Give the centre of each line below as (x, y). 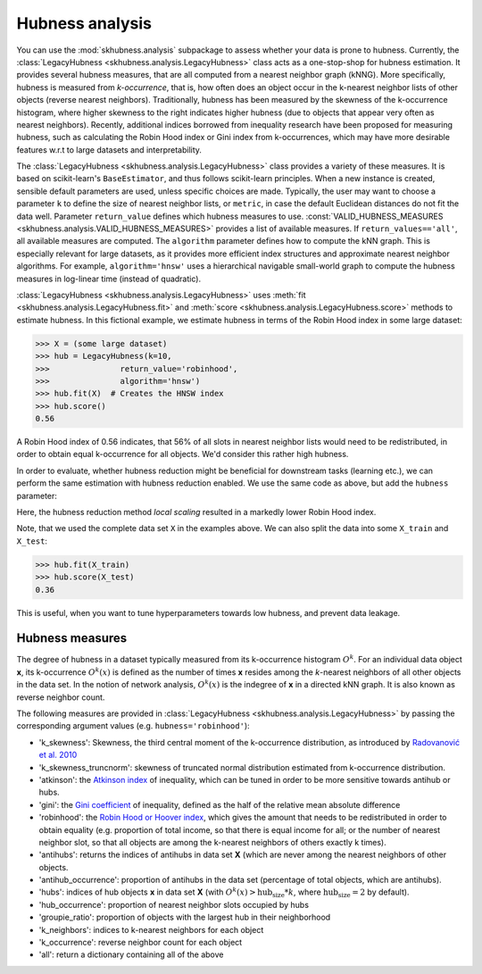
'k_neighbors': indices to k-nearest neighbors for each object (151, 929)
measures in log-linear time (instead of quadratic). (108, 279)
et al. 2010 (58, 755)
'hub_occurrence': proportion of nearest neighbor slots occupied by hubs (174, 904)
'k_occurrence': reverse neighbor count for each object (141, 943)
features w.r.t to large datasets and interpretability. (109, 150)
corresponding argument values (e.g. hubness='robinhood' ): (133, 726)
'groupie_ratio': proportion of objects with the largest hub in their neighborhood (185, 917)
